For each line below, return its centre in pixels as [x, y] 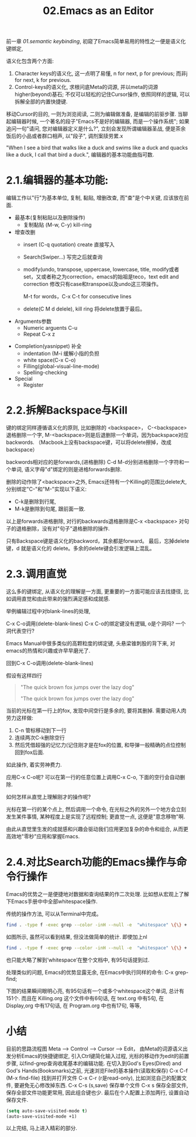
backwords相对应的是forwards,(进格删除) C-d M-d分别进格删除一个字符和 [95, 462]
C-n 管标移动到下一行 [40, 730]
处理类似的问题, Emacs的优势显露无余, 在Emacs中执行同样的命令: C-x [90, 972]
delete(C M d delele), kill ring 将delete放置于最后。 [84, 309]
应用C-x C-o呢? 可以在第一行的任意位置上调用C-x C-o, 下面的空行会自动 [93, 777]
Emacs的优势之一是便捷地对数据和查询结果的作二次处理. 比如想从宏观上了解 [97, 894]
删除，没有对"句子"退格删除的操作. [68, 529]
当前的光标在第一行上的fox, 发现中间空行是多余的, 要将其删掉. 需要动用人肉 [96, 711]
